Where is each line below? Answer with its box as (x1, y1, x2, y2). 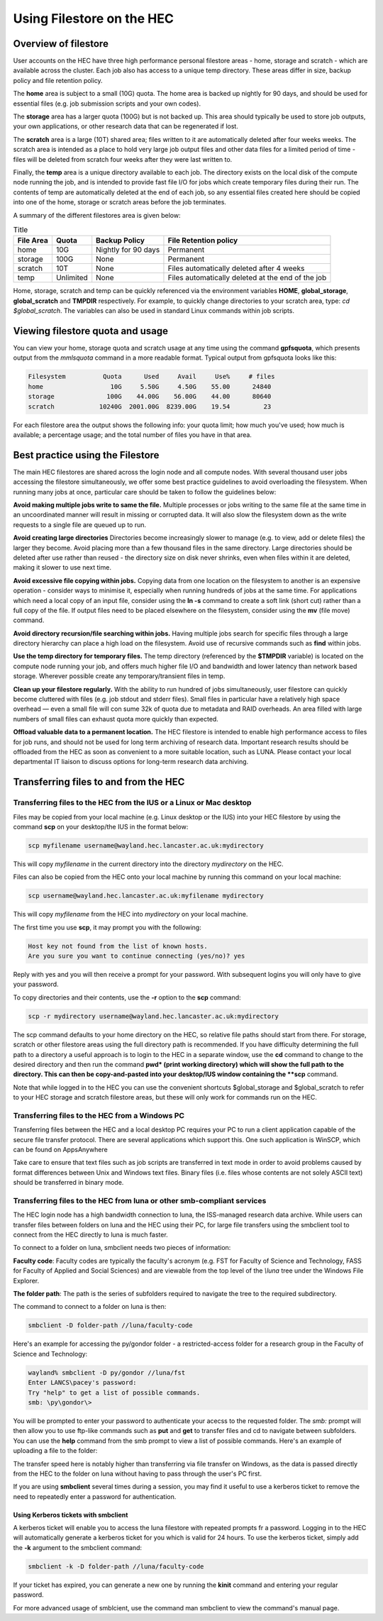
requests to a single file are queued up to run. (13, 520, 147, 529)
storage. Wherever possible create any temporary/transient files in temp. (13, 672, 226, 680)
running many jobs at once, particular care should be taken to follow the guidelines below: (13, 487, 277, 496)
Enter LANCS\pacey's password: (28, 1378, 138, 1387)
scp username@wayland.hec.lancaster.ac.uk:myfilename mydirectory (28, 892, 264, 900)
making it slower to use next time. (13, 563, 111, 572)
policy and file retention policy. (13, 76, 103, 84)
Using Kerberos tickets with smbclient (13, 1510, 128, 1519)
